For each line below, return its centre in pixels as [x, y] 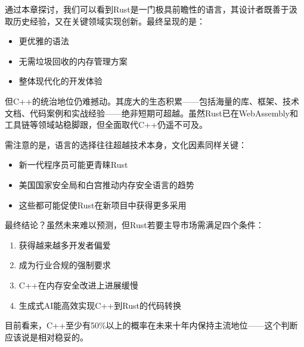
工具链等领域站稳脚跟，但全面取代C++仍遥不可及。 [106, 125]
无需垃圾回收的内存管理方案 [73, 61]
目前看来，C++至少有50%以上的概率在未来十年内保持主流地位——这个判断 [151, 325]
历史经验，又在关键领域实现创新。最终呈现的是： [109, 21]
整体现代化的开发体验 [61, 81]
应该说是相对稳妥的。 [46, 337]
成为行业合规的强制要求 [65, 265]
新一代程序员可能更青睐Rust [73, 165]
